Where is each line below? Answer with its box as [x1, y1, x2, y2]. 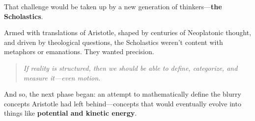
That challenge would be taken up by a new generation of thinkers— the [4, 1, 222, 11]
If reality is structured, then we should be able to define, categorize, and [23, 62, 238, 73]
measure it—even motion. [23, 72, 101, 82]
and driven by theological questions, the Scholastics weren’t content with [4, 37, 223, 47]
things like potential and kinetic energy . [4, 108, 137, 118]
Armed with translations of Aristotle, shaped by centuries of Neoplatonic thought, [4, 27, 252, 38]
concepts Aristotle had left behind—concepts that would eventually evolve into [4, 98, 241, 108]
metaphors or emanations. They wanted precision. [4, 46, 154, 57]
